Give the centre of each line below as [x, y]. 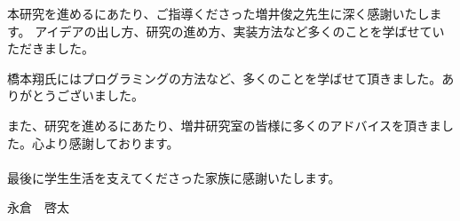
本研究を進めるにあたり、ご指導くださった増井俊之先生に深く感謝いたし [218, 13]
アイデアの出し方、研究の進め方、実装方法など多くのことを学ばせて [234, 31]
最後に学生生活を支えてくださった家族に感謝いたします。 [174, 177]
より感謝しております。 [111, 142]
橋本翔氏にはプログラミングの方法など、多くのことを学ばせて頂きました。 [225, 78]
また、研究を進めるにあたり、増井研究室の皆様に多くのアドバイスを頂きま [225, 125]
